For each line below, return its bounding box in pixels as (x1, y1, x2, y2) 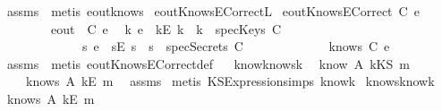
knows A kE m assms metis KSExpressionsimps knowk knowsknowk (25, 72, 435, 90)
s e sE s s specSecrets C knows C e (81, 37, 390, 55)
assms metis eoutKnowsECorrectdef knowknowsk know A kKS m (6, 54, 410, 73)
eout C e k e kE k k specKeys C (50, 19, 281, 38)
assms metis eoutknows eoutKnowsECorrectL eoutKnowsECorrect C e (6, 2, 420, 20)
